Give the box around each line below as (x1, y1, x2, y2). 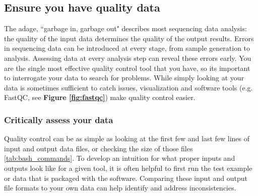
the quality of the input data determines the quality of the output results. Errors (4, 33, 254, 43)
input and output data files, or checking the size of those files (4, 143, 193, 153)
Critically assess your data (4, 113, 113, 126)
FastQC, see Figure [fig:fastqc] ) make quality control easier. (4, 92, 196, 103)
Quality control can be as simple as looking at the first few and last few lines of (4, 133, 250, 144)
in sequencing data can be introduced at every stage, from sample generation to (4, 43, 250, 53)
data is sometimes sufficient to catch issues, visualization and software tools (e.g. (4, 82, 253, 92)
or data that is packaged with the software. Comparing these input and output (4, 172, 247, 183)
